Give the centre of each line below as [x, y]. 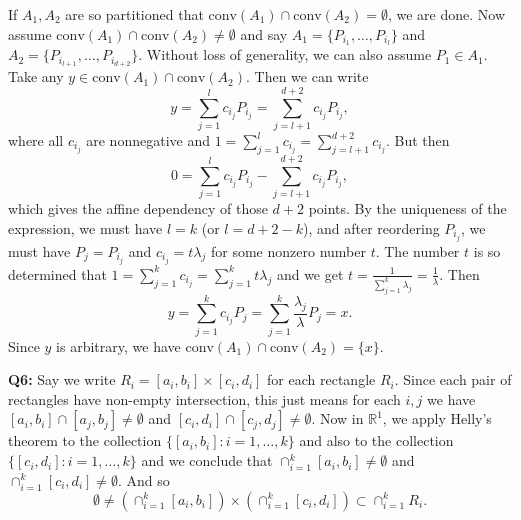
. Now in [337, 418]
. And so [144, 479]
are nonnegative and [148, 140]
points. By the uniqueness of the [407, 207]
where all [36, 140]
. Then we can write [307, 76]
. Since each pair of [453, 379]
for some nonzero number [288, 250]
